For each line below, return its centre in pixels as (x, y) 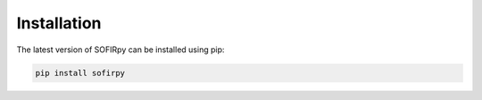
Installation (59, 23)
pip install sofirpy (80, 73)
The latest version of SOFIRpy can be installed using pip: (120, 50)
